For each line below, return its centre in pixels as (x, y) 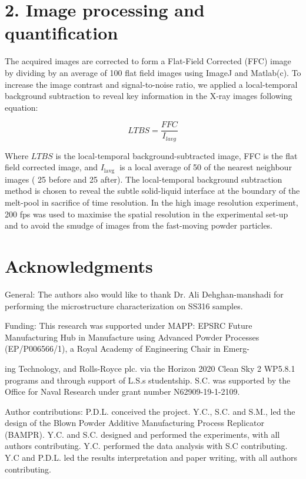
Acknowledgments (79, 266)
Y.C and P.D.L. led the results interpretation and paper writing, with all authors (151, 457)
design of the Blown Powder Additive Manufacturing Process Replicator (135, 423)
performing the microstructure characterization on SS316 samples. (124, 305)
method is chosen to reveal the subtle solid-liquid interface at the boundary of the (152, 191)
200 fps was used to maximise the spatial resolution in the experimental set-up (147, 214)
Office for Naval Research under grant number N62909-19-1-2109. (122, 392)
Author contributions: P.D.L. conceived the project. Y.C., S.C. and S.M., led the (150, 411)
